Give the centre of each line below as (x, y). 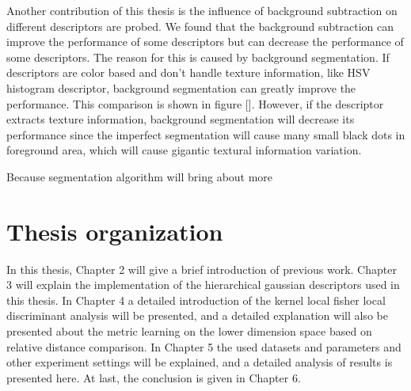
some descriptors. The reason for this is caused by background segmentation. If (198, 57)
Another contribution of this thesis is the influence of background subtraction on (202, 10)
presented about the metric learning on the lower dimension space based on (189, 331)
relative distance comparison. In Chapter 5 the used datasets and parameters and (204, 346)
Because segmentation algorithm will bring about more (140, 176)
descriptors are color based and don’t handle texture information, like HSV (188, 72)
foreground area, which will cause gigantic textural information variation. (184, 150)
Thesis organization (115, 231)
